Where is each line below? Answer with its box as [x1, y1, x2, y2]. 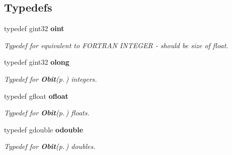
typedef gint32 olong [4, 57, 69, 67]
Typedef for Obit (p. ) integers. [4, 73, 97, 84]
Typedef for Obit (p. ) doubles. [4, 141, 96, 151]
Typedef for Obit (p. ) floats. [4, 107, 90, 118]
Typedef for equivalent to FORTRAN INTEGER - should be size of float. [4, 40, 228, 50]
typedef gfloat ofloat [4, 90, 68, 101]
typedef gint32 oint [4, 23, 64, 34]
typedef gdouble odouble [4, 124, 84, 134]
